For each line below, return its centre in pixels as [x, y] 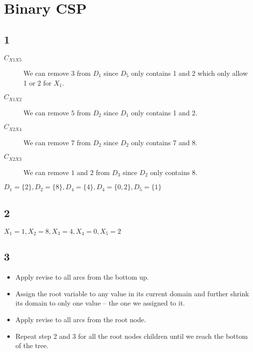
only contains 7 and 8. [164, 142]
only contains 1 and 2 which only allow [190, 73]
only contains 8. [174, 172]
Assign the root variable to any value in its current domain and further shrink [132, 293]
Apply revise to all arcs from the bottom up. [82, 277]
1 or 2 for [38, 82]
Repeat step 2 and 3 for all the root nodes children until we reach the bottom [132, 336]
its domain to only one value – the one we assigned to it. [100, 303]
